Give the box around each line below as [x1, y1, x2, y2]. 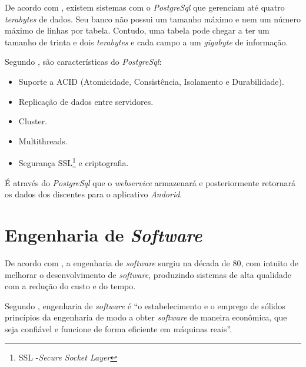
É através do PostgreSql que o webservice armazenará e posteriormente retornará [5, 176, 295, 189]
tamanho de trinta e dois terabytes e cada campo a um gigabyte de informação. [5, 35, 288, 48]
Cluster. [18, 115, 48, 127]
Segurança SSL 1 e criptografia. [18, 155, 129, 168]
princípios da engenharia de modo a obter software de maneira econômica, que [5, 311, 287, 323]
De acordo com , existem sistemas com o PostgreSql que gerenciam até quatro [5, 1, 285, 13]
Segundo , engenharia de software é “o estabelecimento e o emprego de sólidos [5, 299, 285, 312]
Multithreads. [18, 134, 68, 147]
